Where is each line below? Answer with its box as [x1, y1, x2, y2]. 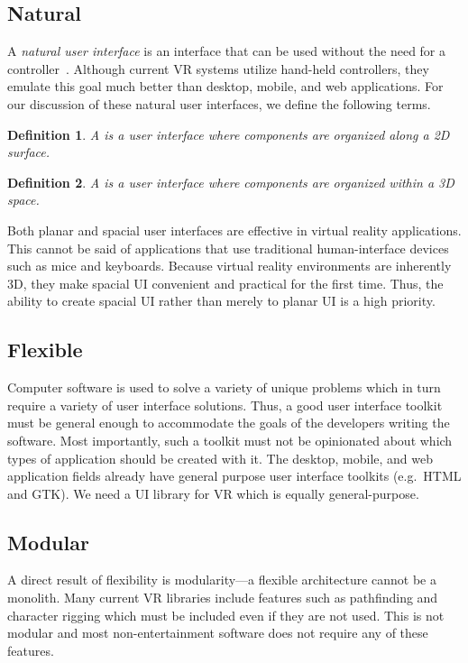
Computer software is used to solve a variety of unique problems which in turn [7, 378, 441, 397]
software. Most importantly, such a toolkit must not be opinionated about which [7, 430, 453, 449]
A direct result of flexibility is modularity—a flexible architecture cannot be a [7, 570, 436, 589]
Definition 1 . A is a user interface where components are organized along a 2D [7, 124, 450, 143]
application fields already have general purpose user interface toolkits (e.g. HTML [7, 466, 462, 485]
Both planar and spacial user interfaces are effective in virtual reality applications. [7, 220, 462, 239]
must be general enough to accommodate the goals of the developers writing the [7, 413, 450, 432]
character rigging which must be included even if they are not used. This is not [7, 605, 445, 624]
